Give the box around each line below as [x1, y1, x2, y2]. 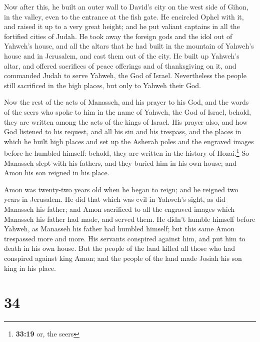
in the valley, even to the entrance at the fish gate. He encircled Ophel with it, [4, 11, 244, 22]
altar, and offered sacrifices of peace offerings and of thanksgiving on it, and [4, 60, 236, 71]
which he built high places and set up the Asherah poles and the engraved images [4, 136, 254, 146]
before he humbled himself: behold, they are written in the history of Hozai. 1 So [4, 146, 249, 158]
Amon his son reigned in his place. [4, 167, 109, 178]
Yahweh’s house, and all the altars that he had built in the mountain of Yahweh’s [4, 41, 254, 51]
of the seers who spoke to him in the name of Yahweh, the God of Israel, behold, [4, 106, 251, 117]
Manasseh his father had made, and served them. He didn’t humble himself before [4, 213, 255, 224]
